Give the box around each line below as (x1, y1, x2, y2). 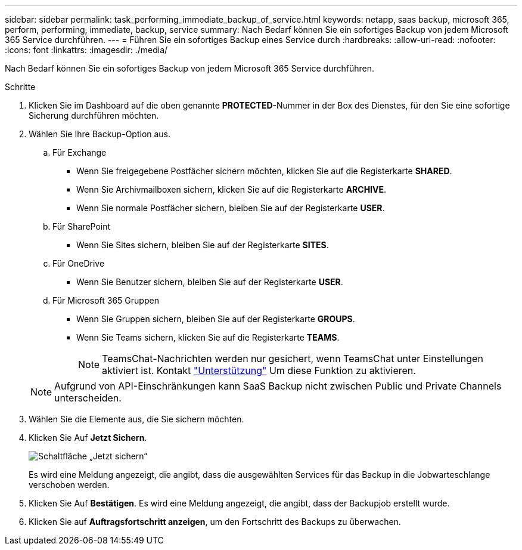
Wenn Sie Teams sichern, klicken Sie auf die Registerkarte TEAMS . (76, 332, 340, 342)
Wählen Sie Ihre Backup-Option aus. (29, 129, 171, 139)
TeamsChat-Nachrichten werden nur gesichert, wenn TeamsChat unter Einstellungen (102, 353, 483, 364)
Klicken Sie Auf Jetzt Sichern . (29, 432, 147, 443)
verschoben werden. (29, 480, 110, 490)
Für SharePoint (52, 221, 111, 231)
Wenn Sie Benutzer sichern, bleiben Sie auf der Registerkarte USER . (76, 277, 343, 287)
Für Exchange (52, 147, 107, 157)
